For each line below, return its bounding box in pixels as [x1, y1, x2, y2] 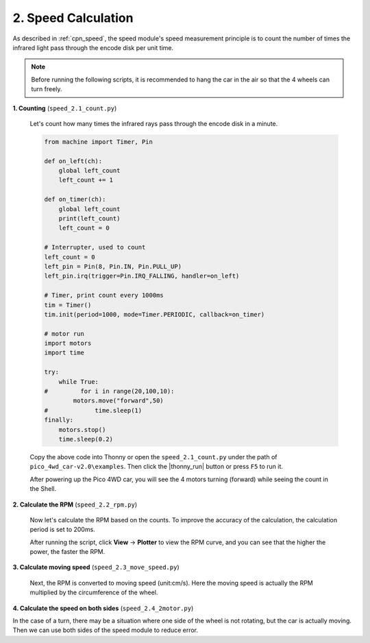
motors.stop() [58, 426, 106, 433]
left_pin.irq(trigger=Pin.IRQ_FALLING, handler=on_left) [44, 272, 240, 280]
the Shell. [29, 485, 57, 493]
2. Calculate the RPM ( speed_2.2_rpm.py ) [12, 500, 138, 509]
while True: [58, 378, 99, 385]
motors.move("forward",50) [73, 397, 164, 404]
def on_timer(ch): [44, 195, 106, 204]
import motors [44, 339, 92, 348]
